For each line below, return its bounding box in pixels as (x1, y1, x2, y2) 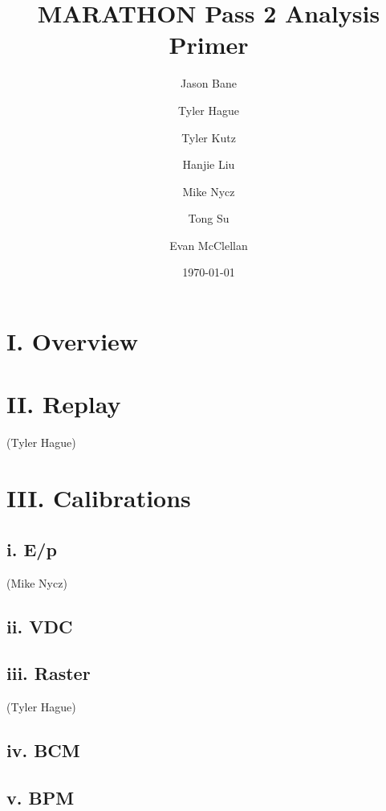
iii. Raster (6, 661, 91, 686)
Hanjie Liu (182, 156, 235, 173)
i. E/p (6, 536, 57, 561)
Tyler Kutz (181, 129, 236, 145)
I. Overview (6, 325, 139, 358)
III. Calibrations (6, 481, 191, 514)
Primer (169, 28, 249, 61)
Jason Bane (180, 75, 238, 92)
